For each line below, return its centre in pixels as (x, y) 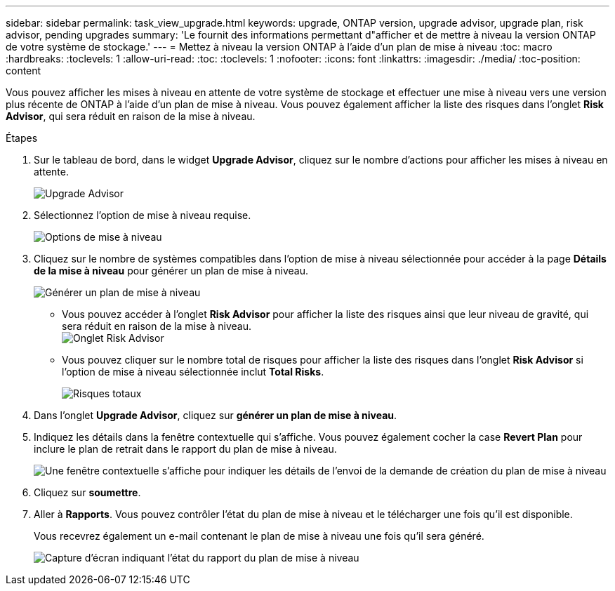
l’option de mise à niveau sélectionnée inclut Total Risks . (193, 372)
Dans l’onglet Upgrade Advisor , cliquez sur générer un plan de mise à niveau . (216, 415)
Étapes (22, 138)
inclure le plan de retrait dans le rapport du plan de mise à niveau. (185, 449)
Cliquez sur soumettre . (87, 492)
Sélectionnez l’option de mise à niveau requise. (143, 215)
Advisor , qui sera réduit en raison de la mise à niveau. (131, 116)
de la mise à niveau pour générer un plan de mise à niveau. (171, 271)
